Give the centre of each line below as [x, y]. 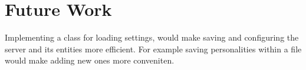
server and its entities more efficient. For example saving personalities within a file [153, 49]
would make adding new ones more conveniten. [90, 60]
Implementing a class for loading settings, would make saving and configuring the [152, 37]
